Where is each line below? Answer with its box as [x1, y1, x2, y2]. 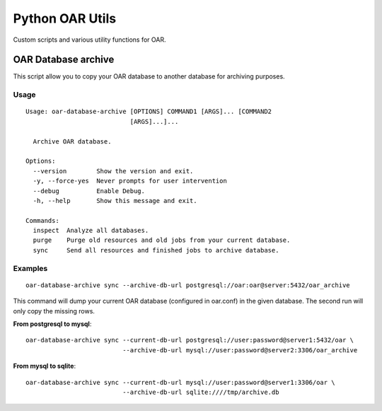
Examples [13, 263, 48, 273]
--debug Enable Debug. [33, 187, 145, 195]
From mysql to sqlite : [13, 361, 76, 371]
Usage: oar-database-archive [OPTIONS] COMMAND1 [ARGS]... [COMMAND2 [25, 108, 272, 116]
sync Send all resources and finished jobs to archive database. [33, 246, 279, 254]
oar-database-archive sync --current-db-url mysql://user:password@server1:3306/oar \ [25, 378, 335, 386]
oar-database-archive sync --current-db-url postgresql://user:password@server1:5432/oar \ [25, 336, 354, 345]
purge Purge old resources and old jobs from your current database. [33, 236, 291, 244]
